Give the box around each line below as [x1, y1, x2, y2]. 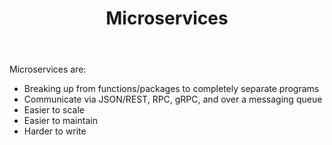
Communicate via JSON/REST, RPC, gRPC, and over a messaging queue [23, 93, 323, 106]
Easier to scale [23, 104, 85, 116]
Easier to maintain [23, 115, 98, 127]
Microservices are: [9, 63, 87, 76]
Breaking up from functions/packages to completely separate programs [23, 83, 320, 95]
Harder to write [23, 125, 87, 137]
